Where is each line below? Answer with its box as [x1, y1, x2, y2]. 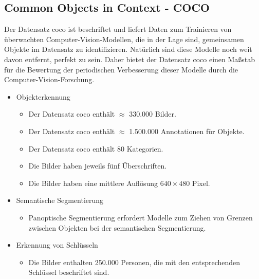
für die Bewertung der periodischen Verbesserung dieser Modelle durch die [4, 64, 238, 75]
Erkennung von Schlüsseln [16, 239, 98, 250]
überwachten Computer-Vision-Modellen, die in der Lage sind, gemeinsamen [4, 33, 244, 44]
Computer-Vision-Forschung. [4, 74, 95, 85]
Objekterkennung [16, 91, 70, 102]
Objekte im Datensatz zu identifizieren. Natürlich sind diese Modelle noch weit [4, 44, 252, 54]
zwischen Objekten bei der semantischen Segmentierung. [28, 222, 206, 233]
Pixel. [192, 177, 210, 188]
